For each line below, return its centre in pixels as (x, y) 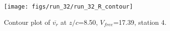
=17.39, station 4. (140, 22)
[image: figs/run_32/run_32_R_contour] (68, 7)
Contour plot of (27, 22)
